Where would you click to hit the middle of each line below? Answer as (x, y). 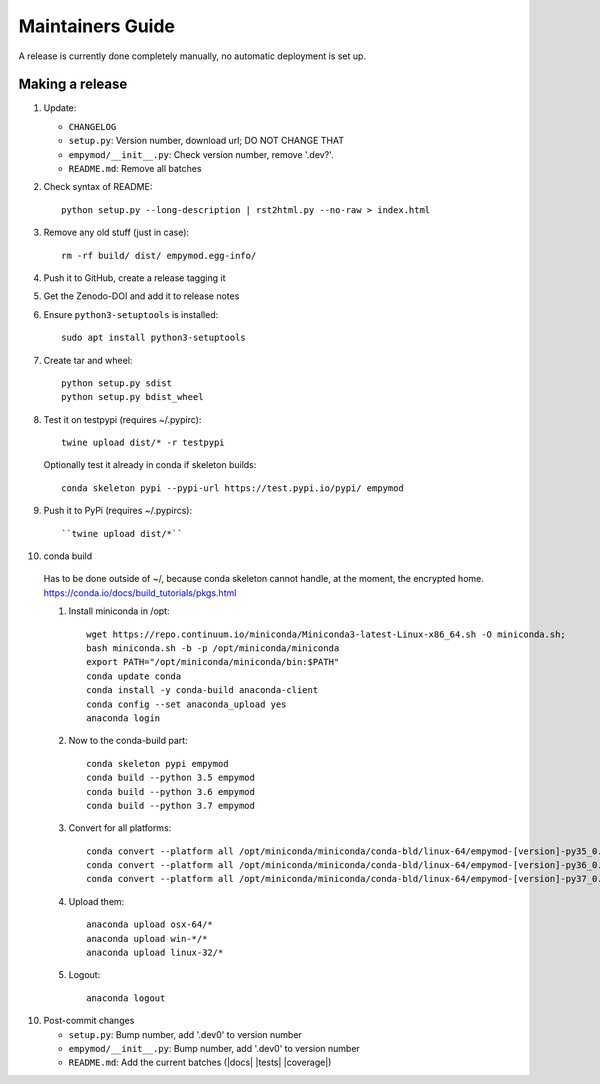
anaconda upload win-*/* (147, 938)
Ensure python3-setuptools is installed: (131, 314)
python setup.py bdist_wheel (132, 397)
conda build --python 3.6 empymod (170, 791)
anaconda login (123, 718)
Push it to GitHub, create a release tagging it (134, 277)
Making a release (73, 84)
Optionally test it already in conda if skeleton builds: (150, 465)
